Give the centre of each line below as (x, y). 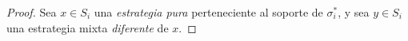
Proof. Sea (32, 12)
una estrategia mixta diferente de (88, 27)
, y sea (354, 12)
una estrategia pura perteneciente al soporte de (208, 12)
